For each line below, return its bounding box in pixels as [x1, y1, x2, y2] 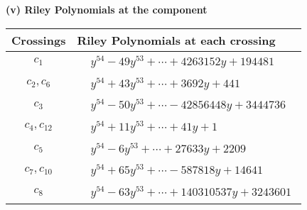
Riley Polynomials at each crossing [77, 31, 276, 48]
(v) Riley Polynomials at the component [6, 2, 208, 16]
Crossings [11, 31, 66, 48]
